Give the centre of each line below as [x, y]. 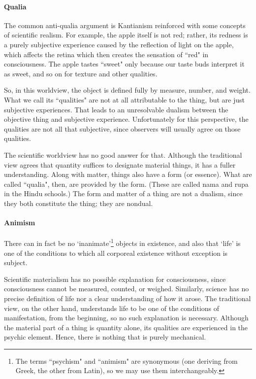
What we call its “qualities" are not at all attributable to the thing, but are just [124, 99]
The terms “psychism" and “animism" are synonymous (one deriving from [127, 361]
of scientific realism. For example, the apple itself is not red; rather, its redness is [126, 35]
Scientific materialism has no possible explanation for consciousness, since [115, 279]
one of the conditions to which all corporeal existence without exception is [116, 253]
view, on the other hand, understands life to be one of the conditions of [112, 308]
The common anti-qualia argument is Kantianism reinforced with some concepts [125, 25]
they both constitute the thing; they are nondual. [79, 203]
